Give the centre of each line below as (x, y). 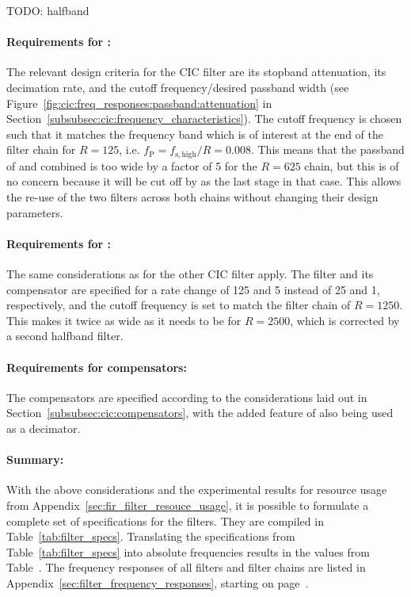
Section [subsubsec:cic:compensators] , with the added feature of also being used (200, 413)
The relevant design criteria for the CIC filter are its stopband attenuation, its (196, 72)
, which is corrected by (345, 320)
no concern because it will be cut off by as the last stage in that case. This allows (204, 181)
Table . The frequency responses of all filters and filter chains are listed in (186, 567)
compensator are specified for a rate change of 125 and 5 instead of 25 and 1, (193, 289)
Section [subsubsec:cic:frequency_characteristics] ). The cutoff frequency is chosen (204, 119)
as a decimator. (44, 428)
